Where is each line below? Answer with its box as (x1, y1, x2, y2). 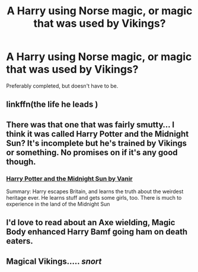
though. (6, 156, 37, 167)
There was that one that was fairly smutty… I (6, 120, 175, 130)
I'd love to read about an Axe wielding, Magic (6, 217, 175, 228)
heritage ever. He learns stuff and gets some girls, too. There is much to (6, 194, 182, 201)
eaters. (6, 236, 34, 247)
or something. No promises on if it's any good (6, 147, 178, 158)
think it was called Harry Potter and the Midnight (6, 129, 189, 139)
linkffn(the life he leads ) (6, 100, 98, 110)
